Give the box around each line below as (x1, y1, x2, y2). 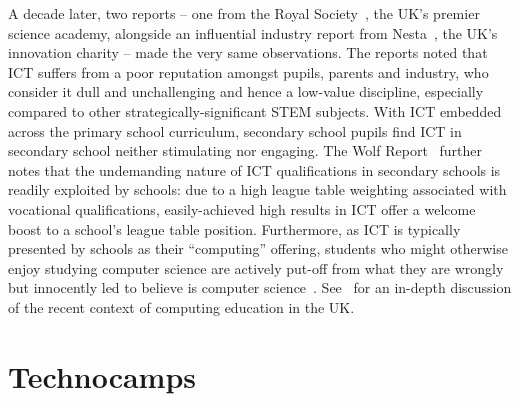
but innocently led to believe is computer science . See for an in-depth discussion (8, 277, 512, 298)
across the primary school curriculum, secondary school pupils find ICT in (8, 120, 462, 141)
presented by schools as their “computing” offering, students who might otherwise (8, 238, 508, 259)
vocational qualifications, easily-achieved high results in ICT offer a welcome (8, 198, 476, 219)
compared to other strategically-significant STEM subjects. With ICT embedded (8, 100, 502, 121)
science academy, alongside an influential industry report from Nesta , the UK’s (8, 22, 498, 43)
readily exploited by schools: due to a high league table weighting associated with (8, 179, 507, 200)
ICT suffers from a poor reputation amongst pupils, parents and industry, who (8, 61, 489, 82)
